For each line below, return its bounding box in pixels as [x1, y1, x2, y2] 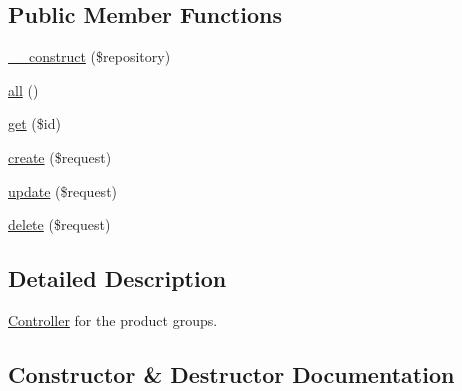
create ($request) [8, 146, 112, 167]
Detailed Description [8, 263, 227, 294]
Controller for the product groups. [8, 309, 218, 330]
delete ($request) [8, 214, 111, 235]
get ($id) [8, 113, 61, 134]
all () [8, 79, 39, 100]
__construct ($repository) [8, 46, 171, 67]
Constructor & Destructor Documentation [8, 358, 455, 389]
